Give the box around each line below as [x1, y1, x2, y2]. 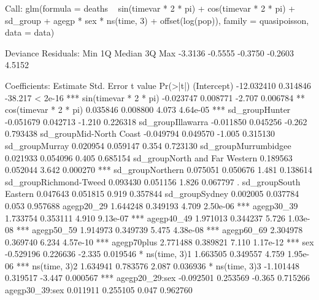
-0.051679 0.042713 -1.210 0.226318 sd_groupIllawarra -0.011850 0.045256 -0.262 [5, 115, 307, 128]
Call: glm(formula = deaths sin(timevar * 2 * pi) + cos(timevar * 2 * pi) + [5, 2, 296, 14]
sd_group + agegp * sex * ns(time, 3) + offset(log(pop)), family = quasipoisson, [5, 13, 309, 26]
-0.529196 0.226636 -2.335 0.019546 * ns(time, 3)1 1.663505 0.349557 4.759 [5, 247, 285, 260]
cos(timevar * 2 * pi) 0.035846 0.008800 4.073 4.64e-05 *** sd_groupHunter [5, 103, 291, 116]
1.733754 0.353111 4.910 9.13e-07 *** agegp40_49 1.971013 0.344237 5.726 [5, 211, 285, 224]
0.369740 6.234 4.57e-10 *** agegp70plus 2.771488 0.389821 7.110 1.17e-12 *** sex [5, 235, 314, 248]
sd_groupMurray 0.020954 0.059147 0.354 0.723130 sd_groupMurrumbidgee [5, 139, 291, 152]
